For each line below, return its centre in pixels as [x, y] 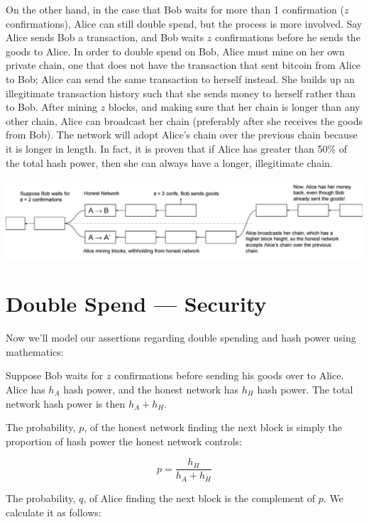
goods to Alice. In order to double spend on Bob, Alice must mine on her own [175, 51]
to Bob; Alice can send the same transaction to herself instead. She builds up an [180, 78]
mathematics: [35, 351]
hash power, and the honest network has [151, 390]
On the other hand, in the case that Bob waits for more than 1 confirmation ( [175, 9]
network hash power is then [66, 403]
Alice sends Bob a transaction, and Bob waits [105, 37]
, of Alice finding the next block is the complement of [199, 497]
